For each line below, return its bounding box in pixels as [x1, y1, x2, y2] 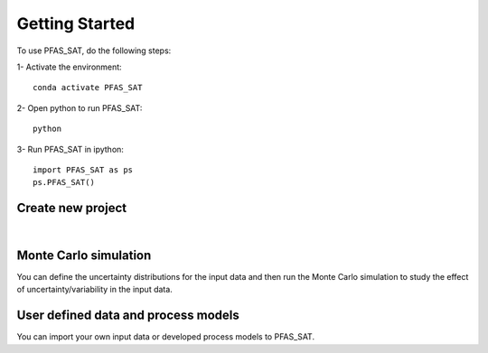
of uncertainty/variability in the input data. [16, 284, 174, 295]
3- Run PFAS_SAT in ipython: [16, 144, 124, 154]
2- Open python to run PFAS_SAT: [16, 102, 143, 113]
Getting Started [16, 14, 136, 33]
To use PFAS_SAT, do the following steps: [16, 45, 172, 56]
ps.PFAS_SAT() [33, 177, 95, 188]
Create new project [16, 200, 127, 216]
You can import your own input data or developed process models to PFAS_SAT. [16, 331, 315, 342]
